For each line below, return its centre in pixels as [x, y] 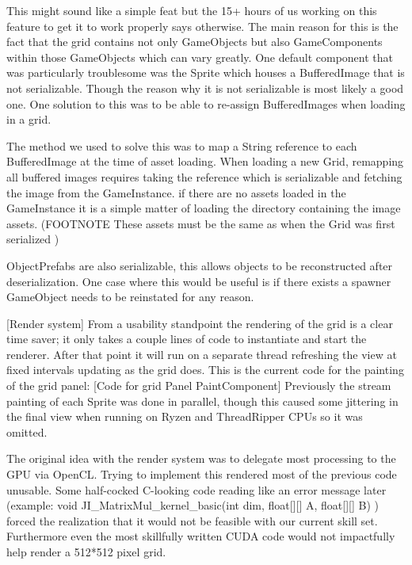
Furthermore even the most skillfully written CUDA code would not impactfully [201, 536]
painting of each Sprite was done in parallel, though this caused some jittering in [202, 401]
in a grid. [29, 119]
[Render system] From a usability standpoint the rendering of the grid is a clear [200, 323]
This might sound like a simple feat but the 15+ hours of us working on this [192, 10]
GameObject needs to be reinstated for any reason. [130, 297]
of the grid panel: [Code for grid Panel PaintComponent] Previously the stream [199, 386]
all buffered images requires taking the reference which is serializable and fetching [204, 176]
